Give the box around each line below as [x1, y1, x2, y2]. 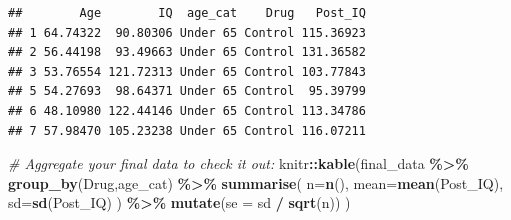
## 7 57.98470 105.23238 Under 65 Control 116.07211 [8, 123, 366, 138]
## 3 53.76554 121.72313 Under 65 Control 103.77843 [8, 64, 366, 79]
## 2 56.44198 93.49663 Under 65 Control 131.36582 [8, 45, 366, 60]
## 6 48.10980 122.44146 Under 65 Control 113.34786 [8, 103, 366, 118]
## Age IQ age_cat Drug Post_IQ [8, 6, 366, 20]
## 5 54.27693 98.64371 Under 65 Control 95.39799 [8, 84, 366, 99]
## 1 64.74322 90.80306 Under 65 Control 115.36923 [8, 25, 366, 40]
